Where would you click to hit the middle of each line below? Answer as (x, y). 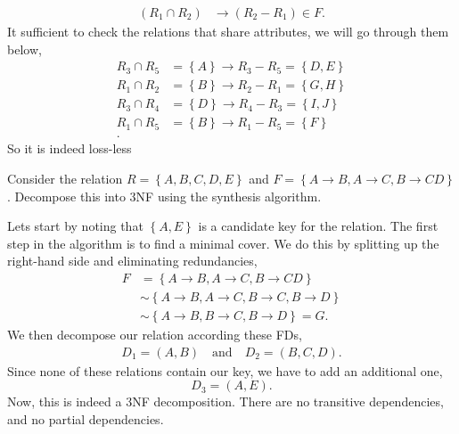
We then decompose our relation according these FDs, (155, 335)
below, (25, 49)
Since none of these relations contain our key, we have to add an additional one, (225, 370)
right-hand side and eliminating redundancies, (132, 261)
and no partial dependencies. (86, 418)
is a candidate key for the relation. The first (318, 226)
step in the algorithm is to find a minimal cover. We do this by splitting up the (223, 243)
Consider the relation (65, 178)
